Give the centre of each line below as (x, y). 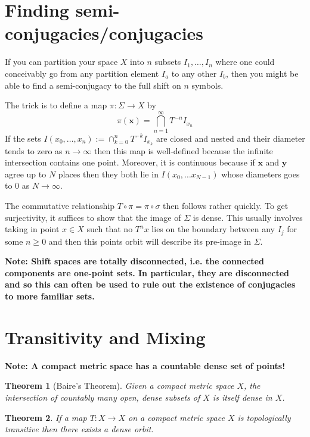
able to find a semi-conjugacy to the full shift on (93, 85)
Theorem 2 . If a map (46, 417)
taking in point (32, 229)
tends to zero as (34, 150)
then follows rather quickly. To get (226, 206)
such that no (110, 229)
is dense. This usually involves (248, 217)
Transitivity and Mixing (105, 337)
